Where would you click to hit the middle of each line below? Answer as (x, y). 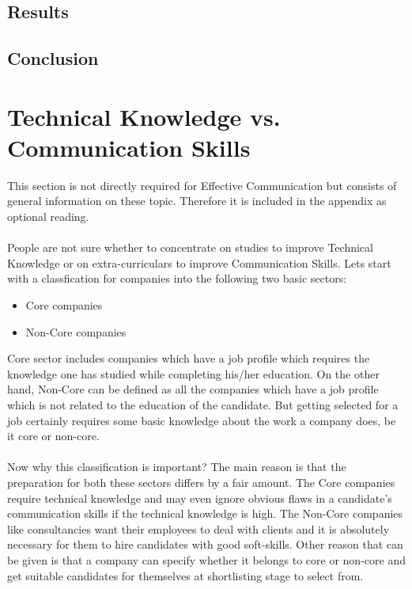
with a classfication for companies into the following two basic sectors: (177, 278)
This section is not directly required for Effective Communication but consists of (202, 185)
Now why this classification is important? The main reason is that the (177, 467)
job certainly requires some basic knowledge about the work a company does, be (202, 420)
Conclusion (53, 58)
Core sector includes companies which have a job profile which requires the (189, 358)
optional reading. (48, 217)
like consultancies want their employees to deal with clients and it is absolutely (198, 528)
